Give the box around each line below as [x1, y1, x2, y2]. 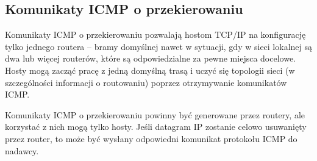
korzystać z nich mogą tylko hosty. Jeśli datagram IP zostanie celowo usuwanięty [5, 120, 307, 133]
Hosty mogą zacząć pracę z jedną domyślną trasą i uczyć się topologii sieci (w [5, 63, 295, 76]
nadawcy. [5, 144, 39, 157]
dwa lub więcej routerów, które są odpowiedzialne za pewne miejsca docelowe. [5, 52, 296, 65]
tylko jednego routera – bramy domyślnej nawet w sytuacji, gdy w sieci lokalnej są [5, 40, 313, 52]
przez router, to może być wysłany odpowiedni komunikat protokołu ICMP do [5, 132, 297, 145]
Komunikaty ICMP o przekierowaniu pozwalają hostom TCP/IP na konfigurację [5, 28, 306, 41]
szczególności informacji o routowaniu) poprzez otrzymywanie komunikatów [5, 76, 287, 88]
